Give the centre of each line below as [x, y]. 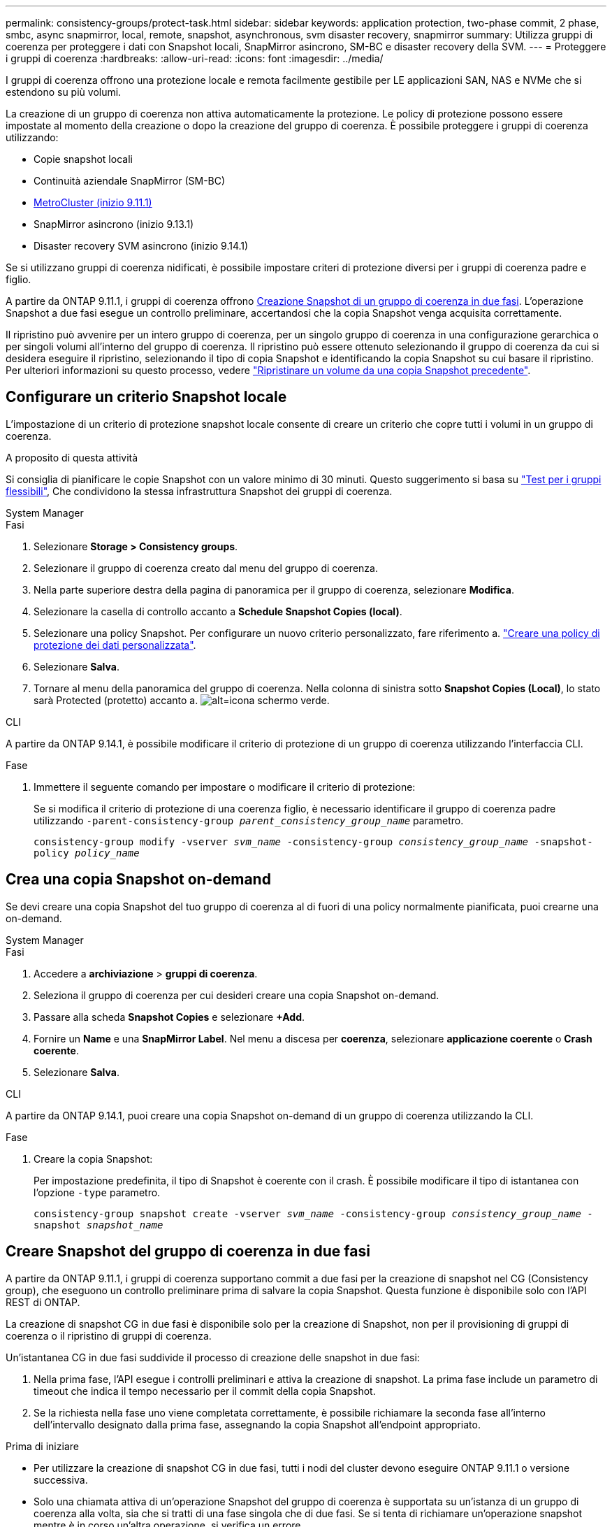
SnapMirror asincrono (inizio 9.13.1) [114, 224]
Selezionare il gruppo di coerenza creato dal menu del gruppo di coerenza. [206, 568]
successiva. [61, 1479]
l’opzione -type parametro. [97, 1192]
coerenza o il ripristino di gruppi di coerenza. [109, 1335]
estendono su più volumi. [64, 92]
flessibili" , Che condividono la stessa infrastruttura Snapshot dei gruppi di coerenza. [199, 491]
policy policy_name [87, 853]
